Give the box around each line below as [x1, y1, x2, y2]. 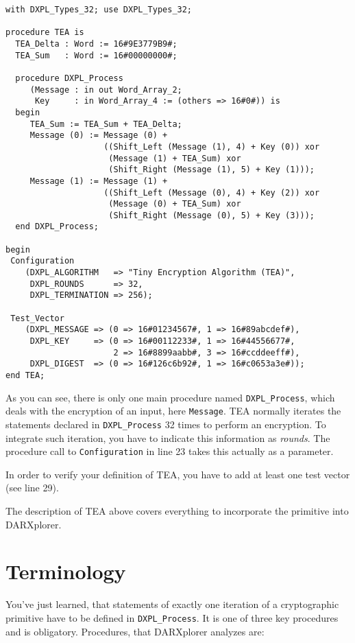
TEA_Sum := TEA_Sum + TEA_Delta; [29, 119, 182, 129]
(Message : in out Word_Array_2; [29, 84, 182, 95]
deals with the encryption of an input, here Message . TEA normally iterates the [5, 404, 341, 418]
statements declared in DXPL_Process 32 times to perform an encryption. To [5, 417, 326, 431]
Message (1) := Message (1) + [29, 176, 168, 186]
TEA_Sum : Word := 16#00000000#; [15, 50, 177, 60]
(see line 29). [5, 480, 59, 495]
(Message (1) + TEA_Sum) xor [108, 153, 241, 163]
